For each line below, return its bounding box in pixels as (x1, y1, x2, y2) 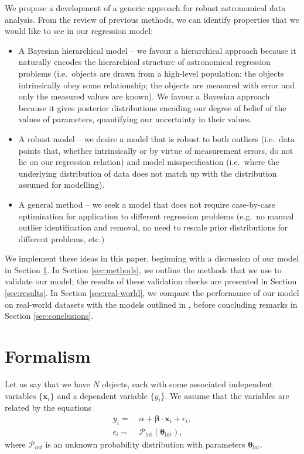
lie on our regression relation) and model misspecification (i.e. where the (18, 156, 279, 168)
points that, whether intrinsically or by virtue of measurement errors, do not (18, 144, 293, 156)
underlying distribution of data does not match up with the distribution (18, 167, 277, 179)
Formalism (5, 344, 91, 368)
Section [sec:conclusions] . (5, 309, 94, 322)
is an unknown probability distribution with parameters (45, 438, 245, 450)
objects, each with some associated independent (102, 377, 273, 390)
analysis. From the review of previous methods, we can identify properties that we (5, 13, 299, 25)
